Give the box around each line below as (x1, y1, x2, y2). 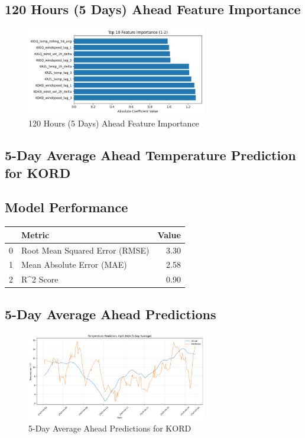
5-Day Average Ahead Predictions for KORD (28, 422, 192, 434)
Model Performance (5, 198, 128, 216)
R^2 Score (21, 273, 59, 285)
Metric (21, 228, 50, 241)
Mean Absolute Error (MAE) (21, 258, 127, 271)
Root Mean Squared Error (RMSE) (21, 244, 150, 256)
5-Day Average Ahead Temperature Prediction (5, 146, 296, 164)
